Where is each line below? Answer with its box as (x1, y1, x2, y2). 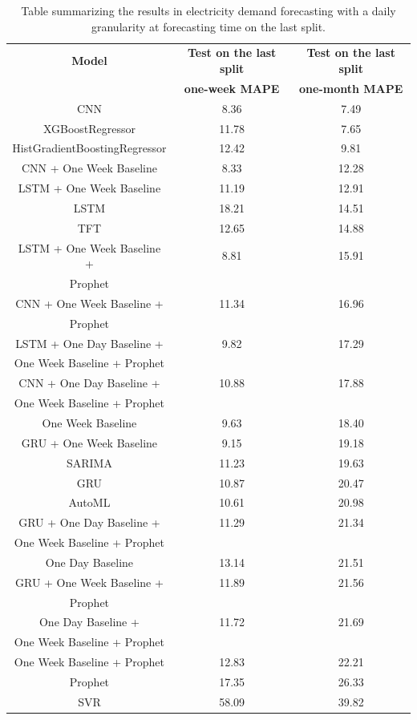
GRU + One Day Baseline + (18, 514, 160, 531)
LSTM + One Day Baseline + (15, 334, 164, 351)
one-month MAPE (299, 79, 403, 96)
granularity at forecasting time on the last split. (91, 18, 326, 34)
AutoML (68, 494, 111, 511)
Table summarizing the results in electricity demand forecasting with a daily (21, 2, 396, 18)
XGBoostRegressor (43, 119, 136, 136)
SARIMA (66, 454, 112, 471)
